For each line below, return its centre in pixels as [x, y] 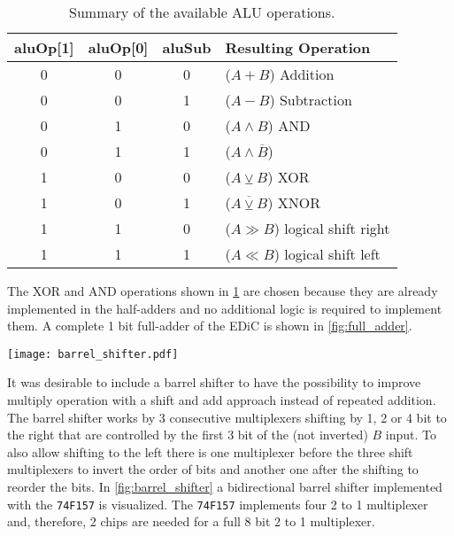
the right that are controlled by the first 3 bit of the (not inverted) [188, 435]
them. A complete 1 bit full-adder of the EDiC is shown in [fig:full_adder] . [210, 326]
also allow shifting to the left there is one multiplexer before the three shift [210, 451]
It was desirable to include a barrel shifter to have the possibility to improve [214, 382]
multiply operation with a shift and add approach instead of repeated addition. [222, 400]
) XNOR [294, 202]
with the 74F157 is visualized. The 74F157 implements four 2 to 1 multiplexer [218, 504]
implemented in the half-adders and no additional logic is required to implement [225, 308]
